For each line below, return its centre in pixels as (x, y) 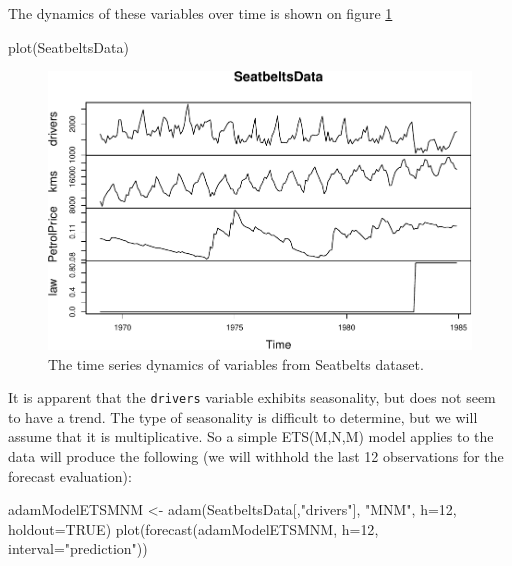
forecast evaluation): (70, 475)
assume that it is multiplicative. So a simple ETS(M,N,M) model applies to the (251, 436)
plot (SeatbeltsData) (68, 46)
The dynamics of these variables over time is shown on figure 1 (200, 13)
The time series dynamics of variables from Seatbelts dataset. (236, 363)
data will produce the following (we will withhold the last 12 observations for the (256, 456)
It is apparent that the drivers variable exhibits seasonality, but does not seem (252, 397)
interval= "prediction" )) (78, 548)
